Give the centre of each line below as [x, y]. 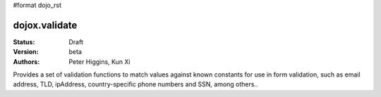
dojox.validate [45, 25]
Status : [24, 41]
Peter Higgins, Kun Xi [99, 62]
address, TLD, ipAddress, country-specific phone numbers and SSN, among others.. [135, 84]
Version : [26, 52]
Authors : [26, 62]
